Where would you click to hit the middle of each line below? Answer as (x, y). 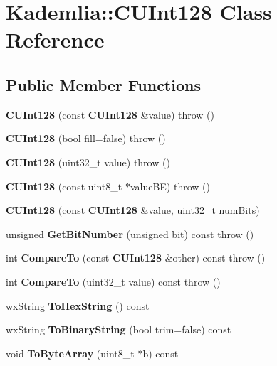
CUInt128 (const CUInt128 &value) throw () (110, 114)
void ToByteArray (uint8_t (70, 353)
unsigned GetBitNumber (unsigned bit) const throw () (130, 233)
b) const (161, 353)
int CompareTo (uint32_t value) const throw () (113, 281)
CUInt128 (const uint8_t (64, 186)
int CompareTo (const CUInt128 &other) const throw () (136, 258)
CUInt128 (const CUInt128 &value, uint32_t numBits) (133, 210)
